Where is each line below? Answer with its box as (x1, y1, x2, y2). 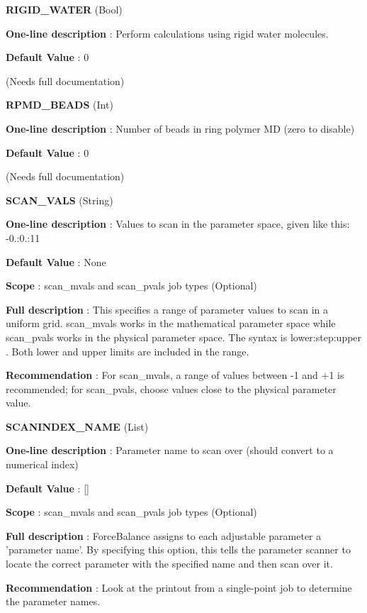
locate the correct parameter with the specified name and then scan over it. (6, 556, 333, 571)
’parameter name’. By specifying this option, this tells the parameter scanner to (6, 542, 351, 557)
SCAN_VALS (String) (6, 192, 113, 207)
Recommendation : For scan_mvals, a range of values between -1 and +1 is (6, 368, 344, 382)
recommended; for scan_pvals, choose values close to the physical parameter (6, 381, 337, 396)
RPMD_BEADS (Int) (6, 97, 113, 112)
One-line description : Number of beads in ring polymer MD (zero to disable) (6, 121, 355, 136)
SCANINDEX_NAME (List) (6, 419, 149, 433)
